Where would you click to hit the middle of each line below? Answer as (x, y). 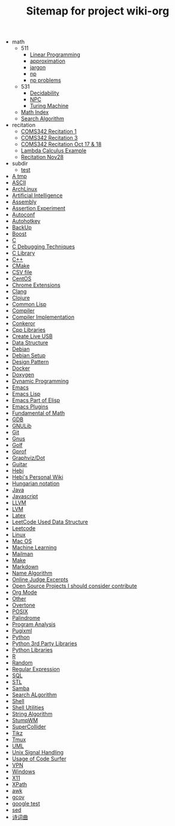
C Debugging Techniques (43, 247)
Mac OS (22, 541)
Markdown (25, 567)
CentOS (22, 279)
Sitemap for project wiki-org (98, 11)
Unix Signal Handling (38, 752)
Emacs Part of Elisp (36, 400)
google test (26, 804)
